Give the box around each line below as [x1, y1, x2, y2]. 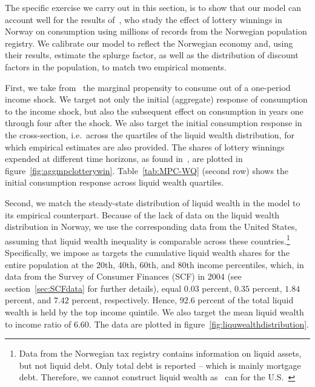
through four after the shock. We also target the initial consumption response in [5, 116, 302, 129]
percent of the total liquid [197, 294, 294, 306]
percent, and [5, 294, 51, 306]
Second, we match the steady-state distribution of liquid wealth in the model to [5, 196, 300, 209]
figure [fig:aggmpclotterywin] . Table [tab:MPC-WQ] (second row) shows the [5, 164, 289, 177]
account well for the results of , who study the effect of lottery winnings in [5, 13, 282, 25]
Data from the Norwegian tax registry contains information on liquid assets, [19, 347, 302, 360]
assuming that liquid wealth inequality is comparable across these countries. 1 [5, 232, 290, 247]
